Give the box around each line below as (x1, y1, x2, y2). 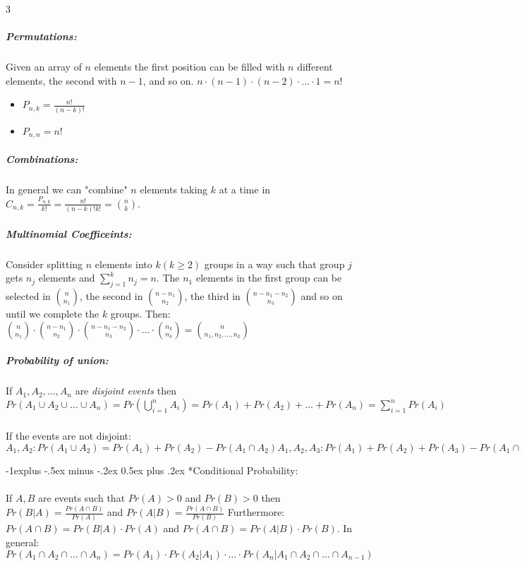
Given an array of (6, 59, 82, 74)
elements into (95, 256, 152, 271)
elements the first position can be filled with (94, 59, 285, 74)
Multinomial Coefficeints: (6, 226, 132, 241)
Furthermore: (227, 505, 285, 519)
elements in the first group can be (195, 270, 342, 285)
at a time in (219, 181, 271, 196)
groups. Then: (110, 306, 171, 321)
